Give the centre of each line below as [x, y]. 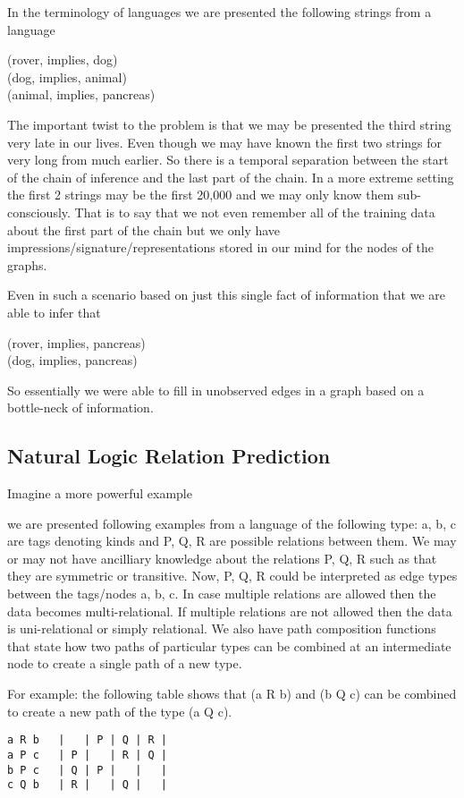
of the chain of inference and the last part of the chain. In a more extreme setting [231, 177]
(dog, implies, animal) [67, 76]
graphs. [27, 264]
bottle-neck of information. [80, 407]
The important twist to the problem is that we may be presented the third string [229, 124]
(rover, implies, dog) [63, 59]
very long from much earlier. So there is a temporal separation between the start [228, 160]
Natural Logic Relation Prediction [169, 456]
